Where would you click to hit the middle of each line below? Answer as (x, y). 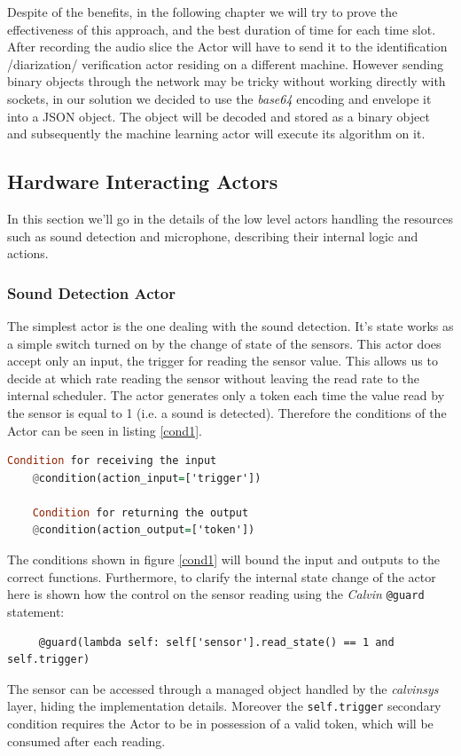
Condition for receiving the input (112, 461)
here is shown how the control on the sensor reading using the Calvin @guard (216, 594)
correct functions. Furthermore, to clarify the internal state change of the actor (222, 576)
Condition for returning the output (141, 512)
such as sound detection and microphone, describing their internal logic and (213, 236)
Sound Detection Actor (92, 292)
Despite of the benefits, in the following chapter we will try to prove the (203, 12)
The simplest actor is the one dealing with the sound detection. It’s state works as (230, 325)
